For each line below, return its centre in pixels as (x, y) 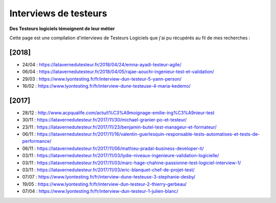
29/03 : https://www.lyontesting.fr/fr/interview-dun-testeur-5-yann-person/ (102, 79)
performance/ (37, 141)
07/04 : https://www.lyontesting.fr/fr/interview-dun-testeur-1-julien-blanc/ (100, 191)
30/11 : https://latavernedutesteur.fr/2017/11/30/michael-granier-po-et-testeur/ (105, 120)
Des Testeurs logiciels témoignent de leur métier (62, 29)
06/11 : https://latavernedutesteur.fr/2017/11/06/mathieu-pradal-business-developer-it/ (113, 148)
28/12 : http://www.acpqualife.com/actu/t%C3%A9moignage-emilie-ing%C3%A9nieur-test (118, 113)
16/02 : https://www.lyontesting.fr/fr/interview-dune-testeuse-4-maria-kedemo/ (107, 86)
